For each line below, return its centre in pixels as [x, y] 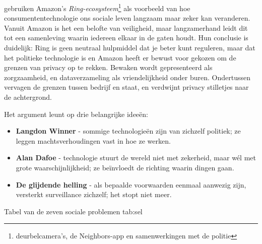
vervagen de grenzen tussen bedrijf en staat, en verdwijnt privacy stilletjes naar [126, 87]
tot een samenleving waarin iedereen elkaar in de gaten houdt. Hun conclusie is [126, 38]
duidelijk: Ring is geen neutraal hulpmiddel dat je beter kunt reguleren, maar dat [130, 48]
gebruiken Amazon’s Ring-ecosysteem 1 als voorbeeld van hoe [97, 7]
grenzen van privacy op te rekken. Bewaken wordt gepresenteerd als [108, 67]
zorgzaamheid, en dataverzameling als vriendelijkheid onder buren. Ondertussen [127, 77]
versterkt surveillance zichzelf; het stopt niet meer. [94, 194]
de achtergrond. [28, 97]
